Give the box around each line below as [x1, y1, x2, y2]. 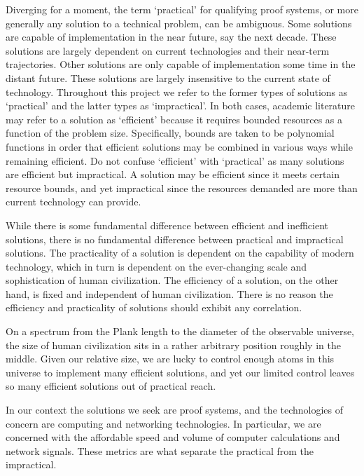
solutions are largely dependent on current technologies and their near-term [6, 43, 330, 57]
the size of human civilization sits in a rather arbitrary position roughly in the [6, 337, 341, 352]
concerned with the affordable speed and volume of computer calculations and [6, 430, 340, 444]
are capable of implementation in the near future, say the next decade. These [6, 29, 337, 44]
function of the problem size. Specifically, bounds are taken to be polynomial [6, 125, 335, 140]
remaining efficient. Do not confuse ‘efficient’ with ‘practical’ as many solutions [6, 153, 344, 168]
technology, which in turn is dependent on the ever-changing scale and [6, 259, 307, 273]
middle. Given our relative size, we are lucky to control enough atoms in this [6, 351, 335, 366]
